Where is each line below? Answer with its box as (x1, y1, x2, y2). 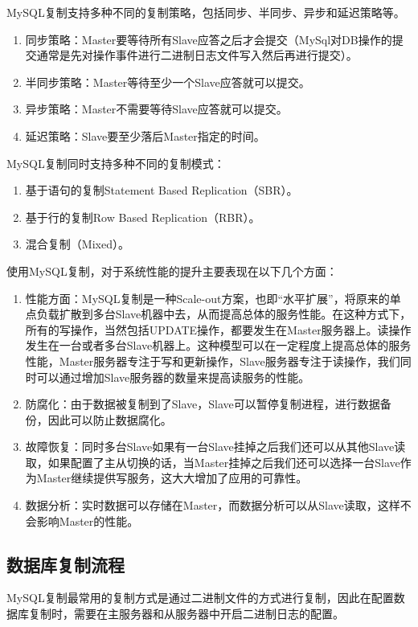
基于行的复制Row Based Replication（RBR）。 (25, 208, 260, 225)
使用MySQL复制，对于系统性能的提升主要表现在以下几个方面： (6, 262, 338, 279)
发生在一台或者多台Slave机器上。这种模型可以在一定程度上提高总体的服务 (25, 337, 412, 354)
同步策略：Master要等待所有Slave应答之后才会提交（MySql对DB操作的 (25, 31, 392, 47)
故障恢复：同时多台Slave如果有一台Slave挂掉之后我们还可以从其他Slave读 (25, 438, 406, 455)
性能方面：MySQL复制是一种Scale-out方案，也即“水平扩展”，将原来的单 (25, 289, 401, 306)
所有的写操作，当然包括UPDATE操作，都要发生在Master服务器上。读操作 (25, 321, 412, 338)
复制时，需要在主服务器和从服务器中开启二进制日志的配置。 (28, 605, 344, 622)
